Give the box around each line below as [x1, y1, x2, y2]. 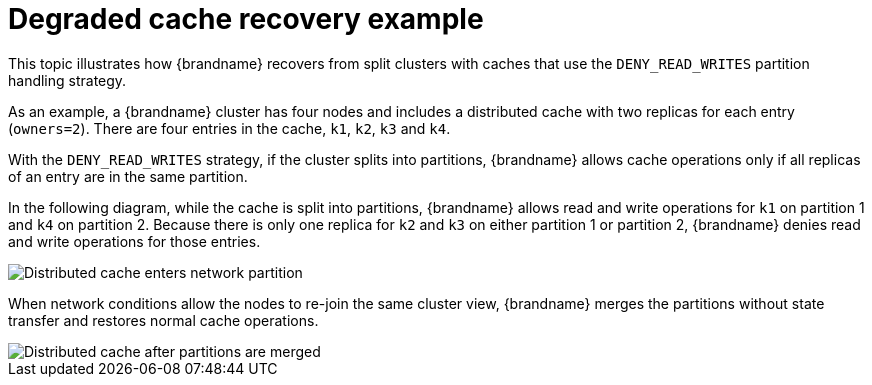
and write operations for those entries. [8, 232, 261, 250]
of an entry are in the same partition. [8, 167, 248, 185]
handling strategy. [8, 71, 127, 89]
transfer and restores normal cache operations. [8, 311, 319, 329]
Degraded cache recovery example [8, 2, 484, 36]
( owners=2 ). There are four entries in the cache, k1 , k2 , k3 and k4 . [8, 119, 451, 137]
